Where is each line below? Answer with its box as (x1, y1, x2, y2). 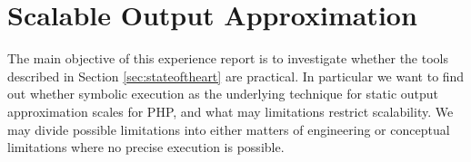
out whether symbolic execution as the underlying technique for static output (7, 84, 439, 103)
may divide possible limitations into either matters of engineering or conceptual (7, 119, 450, 138)
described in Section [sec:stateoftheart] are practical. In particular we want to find (7, 66, 465, 85)
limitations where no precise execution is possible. (7, 138, 285, 157)
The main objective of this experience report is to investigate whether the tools (7, 49, 448, 68)
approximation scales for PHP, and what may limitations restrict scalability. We (7, 101, 454, 120)
